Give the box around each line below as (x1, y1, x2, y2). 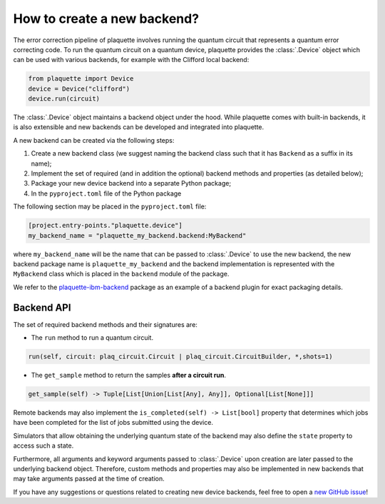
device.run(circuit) (28, 95, 100, 103)
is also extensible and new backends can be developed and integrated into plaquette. (13, 123, 265, 131)
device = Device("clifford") (28, 84, 130, 93)
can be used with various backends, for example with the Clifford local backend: (13, 56, 250, 64)
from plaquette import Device (28, 75, 134, 83)
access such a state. (13, 441, 74, 450)
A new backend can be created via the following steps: (13, 136, 175, 144)
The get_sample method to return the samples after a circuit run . (31, 371, 227, 379)
